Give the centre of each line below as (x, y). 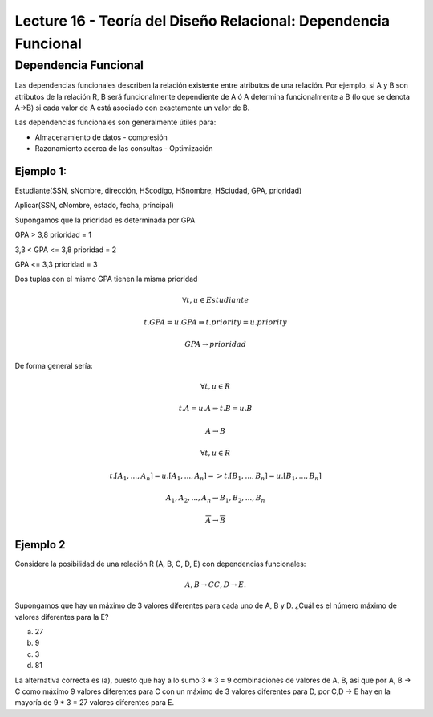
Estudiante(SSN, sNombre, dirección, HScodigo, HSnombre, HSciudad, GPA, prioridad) (158, 191)
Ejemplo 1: (41, 171)
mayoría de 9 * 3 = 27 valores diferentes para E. (95, 703)
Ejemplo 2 (40, 545)
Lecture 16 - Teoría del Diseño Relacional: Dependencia (202, 21)
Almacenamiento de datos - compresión (101, 137)
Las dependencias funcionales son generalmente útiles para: (115, 122)
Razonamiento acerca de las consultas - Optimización (124, 149)
